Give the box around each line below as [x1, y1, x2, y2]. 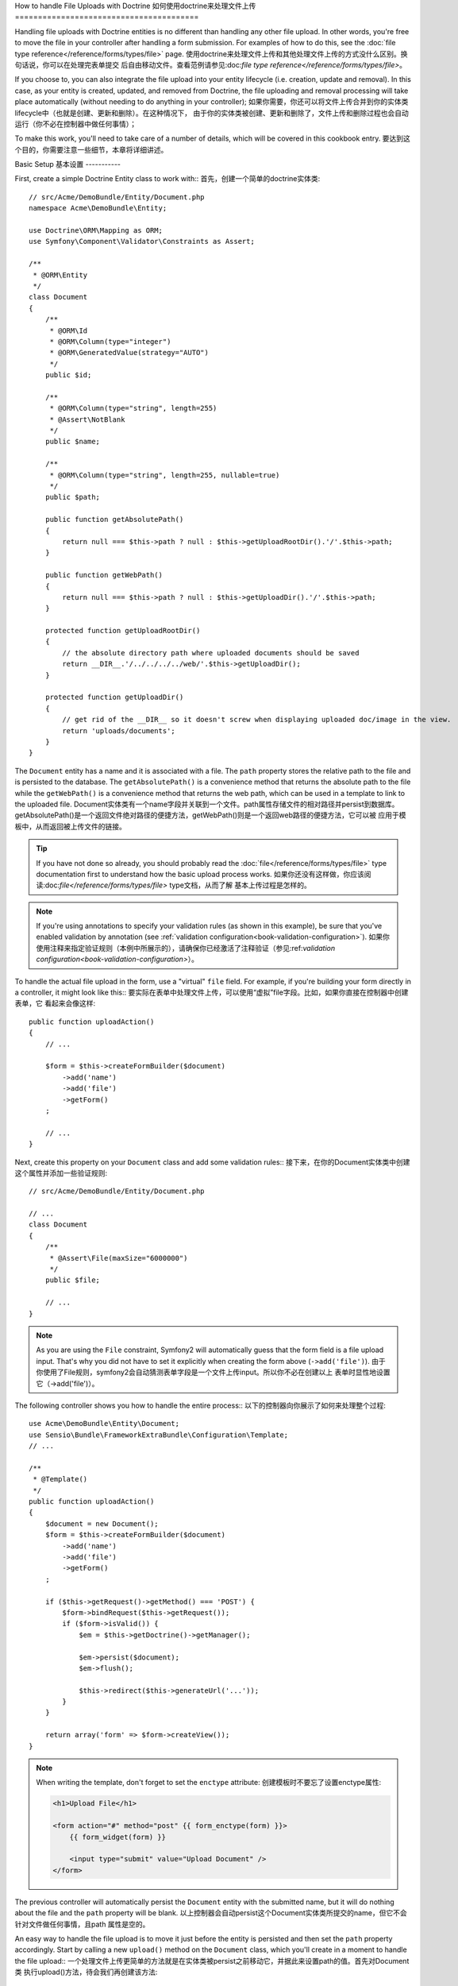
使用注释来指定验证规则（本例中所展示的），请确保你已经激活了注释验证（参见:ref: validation [36, 943, 336, 952]
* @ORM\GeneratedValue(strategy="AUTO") [49, 348, 210, 357]
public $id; [44, 370, 92, 380]
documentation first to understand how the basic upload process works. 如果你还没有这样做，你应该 [36, 869, 365, 879]
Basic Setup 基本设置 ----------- [14, 160, 121, 169]
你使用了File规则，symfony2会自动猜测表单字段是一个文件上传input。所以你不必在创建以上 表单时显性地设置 [36, 1367, 391, 1377]
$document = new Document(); [44, 1519, 159, 1528]
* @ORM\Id [49, 326, 88, 335]
